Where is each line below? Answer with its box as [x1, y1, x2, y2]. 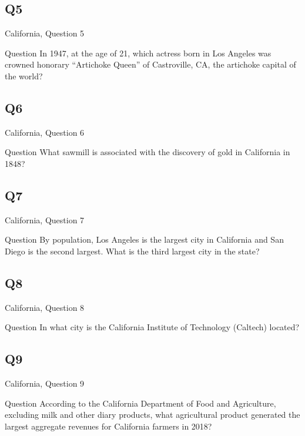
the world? [5, 69, 43, 82]
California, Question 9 [5, 377, 85, 390]
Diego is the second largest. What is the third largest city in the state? [5, 244, 260, 257]
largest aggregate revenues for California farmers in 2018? [5, 420, 212, 432]
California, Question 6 [5, 126, 85, 138]
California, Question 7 [5, 213, 85, 226]
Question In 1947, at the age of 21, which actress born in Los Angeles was [5, 46, 272, 59]
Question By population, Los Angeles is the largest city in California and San [5, 233, 284, 246]
